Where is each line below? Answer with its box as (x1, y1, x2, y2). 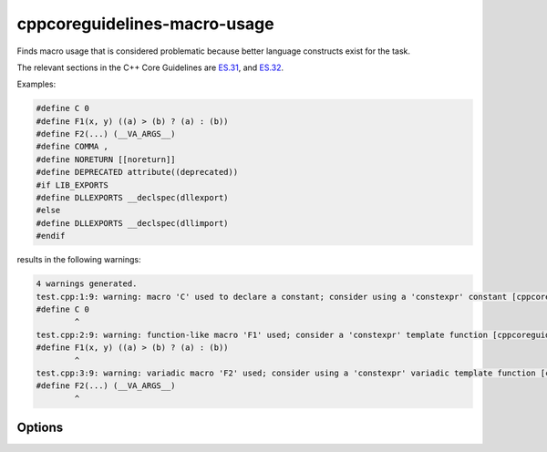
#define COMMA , (36, 141, 109, 152)
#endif (36, 231, 66, 241)
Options (16, 420, 64, 436)
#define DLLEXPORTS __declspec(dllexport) (36, 192, 229, 203)
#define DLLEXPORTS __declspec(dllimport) (36, 218, 229, 228)
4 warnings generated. (36, 279, 138, 289)
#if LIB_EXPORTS (36, 180, 109, 190)
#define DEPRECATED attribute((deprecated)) (36, 167, 239, 178)
